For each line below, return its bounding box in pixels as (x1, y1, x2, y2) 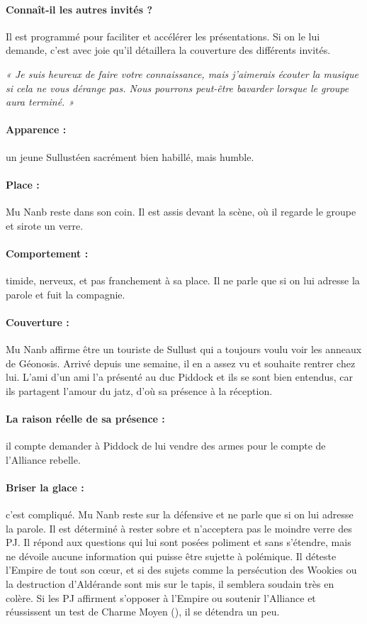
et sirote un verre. (6, 218, 84, 233)
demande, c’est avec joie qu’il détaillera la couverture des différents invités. (6, 43, 331, 57)
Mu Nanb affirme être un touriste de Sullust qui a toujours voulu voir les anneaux (6, 341, 362, 356)
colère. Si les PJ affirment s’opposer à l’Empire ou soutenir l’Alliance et (6, 590, 316, 605)
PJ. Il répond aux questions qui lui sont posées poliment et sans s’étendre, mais (6, 535, 351, 550)
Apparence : (6, 122, 67, 137)
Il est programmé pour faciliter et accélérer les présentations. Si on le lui (6, 28, 320, 43)
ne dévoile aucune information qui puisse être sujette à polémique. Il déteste (6, 548, 337, 563)
